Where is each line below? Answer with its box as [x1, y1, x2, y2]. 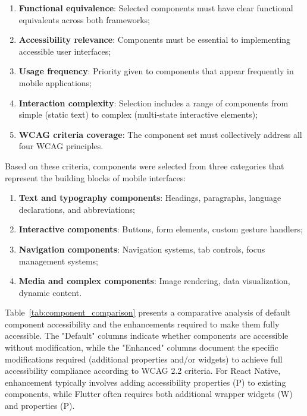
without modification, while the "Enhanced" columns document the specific [5, 341, 278, 354]
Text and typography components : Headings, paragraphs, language [18, 191, 281, 204]
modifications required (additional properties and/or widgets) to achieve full [5, 352, 283, 365]
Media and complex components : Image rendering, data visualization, [18, 275, 290, 287]
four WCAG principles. [18, 140, 104, 152]
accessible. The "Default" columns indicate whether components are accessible [5, 329, 289, 342]
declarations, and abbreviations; [18, 203, 135, 215]
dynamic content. [18, 286, 82, 298]
